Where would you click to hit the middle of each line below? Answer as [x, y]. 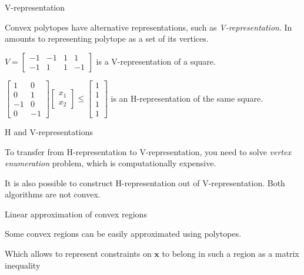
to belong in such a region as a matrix [230, 254]
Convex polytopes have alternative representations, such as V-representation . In [148, 27]
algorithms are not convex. [53, 194]
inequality [23, 265]
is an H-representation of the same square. [187, 98]
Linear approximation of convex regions [76, 214]
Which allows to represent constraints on [78, 254]
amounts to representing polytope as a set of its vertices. [107, 38]
